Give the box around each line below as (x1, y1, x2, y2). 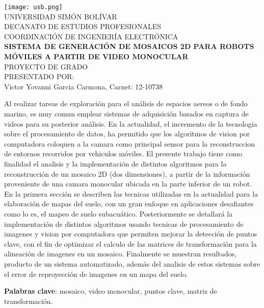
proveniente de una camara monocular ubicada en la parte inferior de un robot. (4, 178, 252, 189)
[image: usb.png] (4, 4, 63, 11)
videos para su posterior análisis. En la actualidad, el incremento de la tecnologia (4, 118, 257, 129)
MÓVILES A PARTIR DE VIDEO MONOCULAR (4, 51, 189, 62)
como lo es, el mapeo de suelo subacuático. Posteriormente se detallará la (4, 208, 233, 219)
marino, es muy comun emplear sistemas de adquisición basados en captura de (4, 108, 249, 119)
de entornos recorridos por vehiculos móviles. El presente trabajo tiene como (4, 148, 243, 159)
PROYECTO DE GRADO (4, 61, 88, 72)
